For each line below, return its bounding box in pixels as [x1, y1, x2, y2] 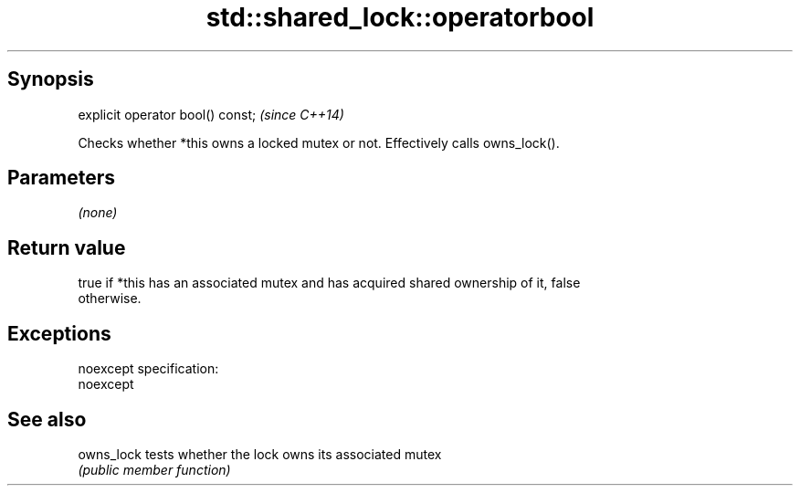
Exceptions [7, 321, 111, 345]
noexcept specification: [78, 361, 219, 377]
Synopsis [7, 68, 94, 91]
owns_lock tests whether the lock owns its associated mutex [78, 446, 442, 462]
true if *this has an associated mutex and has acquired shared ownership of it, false [78, 275, 581, 291]
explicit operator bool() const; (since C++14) [78, 106, 344, 122]
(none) [78, 205, 118, 221]
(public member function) [78, 461, 231, 477]
